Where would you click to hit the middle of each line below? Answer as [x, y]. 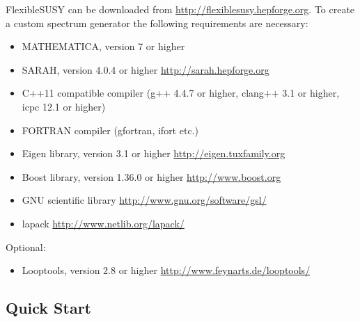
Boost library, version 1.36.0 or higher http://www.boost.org [151, 176]
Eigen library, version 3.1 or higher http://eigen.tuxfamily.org [154, 153]
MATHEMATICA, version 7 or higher [103, 46]
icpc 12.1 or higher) [64, 106]
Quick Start [48, 308]
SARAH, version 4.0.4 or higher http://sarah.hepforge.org [146, 69]
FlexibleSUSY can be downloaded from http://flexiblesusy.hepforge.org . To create [180, 9]
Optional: [26, 247]
